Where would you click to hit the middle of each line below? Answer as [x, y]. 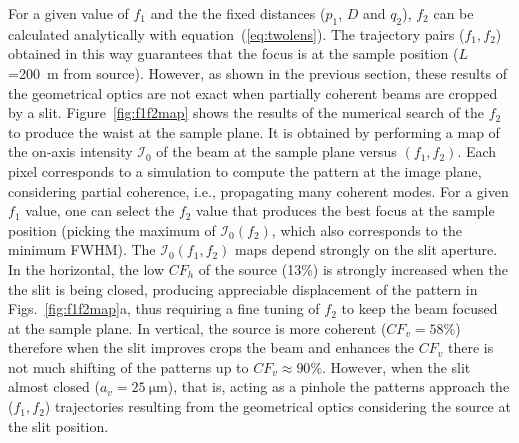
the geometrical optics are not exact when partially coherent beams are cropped [253, 92]
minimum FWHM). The [82, 249]
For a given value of [68, 13]
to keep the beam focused [419, 308]
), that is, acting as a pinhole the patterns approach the [338, 386]
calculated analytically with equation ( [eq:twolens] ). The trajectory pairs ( [236, 33]
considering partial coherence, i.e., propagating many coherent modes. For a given [258, 190]
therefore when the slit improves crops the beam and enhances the [211, 347]
